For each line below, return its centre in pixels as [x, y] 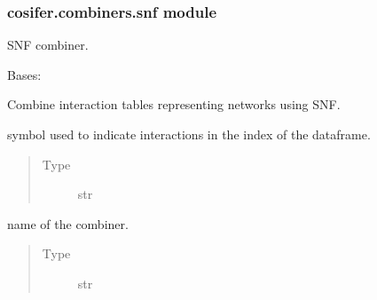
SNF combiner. [48, 45]
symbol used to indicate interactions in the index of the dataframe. [189, 134]
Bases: [24, 74]
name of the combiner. [68, 223]
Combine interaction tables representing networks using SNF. [174, 104]
